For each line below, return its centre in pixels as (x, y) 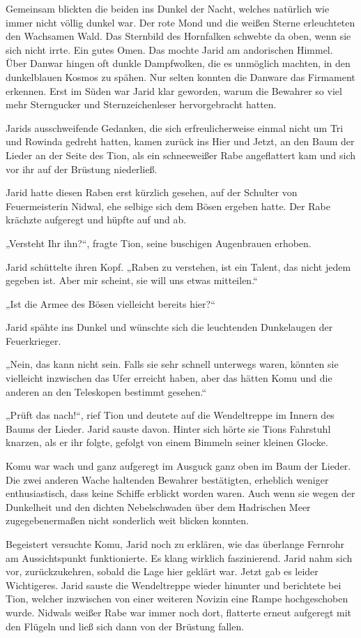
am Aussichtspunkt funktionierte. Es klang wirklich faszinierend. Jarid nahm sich (179, 557)
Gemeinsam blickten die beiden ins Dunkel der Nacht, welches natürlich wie (168, 8)
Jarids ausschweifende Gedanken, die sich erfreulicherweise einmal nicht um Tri (175, 127)
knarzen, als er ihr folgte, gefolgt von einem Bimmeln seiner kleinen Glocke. (167, 442)
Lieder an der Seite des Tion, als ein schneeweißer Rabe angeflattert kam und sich (181, 155)
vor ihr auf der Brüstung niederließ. (82, 169)
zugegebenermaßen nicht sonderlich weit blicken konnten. (127, 520)
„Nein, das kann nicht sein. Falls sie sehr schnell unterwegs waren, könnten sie (172, 364)
